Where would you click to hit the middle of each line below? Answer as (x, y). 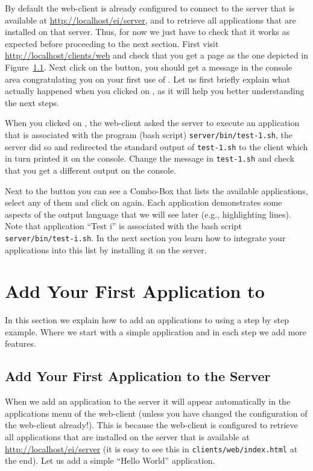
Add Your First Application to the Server (138, 376)
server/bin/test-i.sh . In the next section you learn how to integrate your (145, 237)
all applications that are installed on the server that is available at (127, 437)
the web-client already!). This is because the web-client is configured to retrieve (151, 425)
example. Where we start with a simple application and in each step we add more (156, 331)
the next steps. (32, 102)
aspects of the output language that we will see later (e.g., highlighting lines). (148, 214)
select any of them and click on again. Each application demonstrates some (144, 202)
